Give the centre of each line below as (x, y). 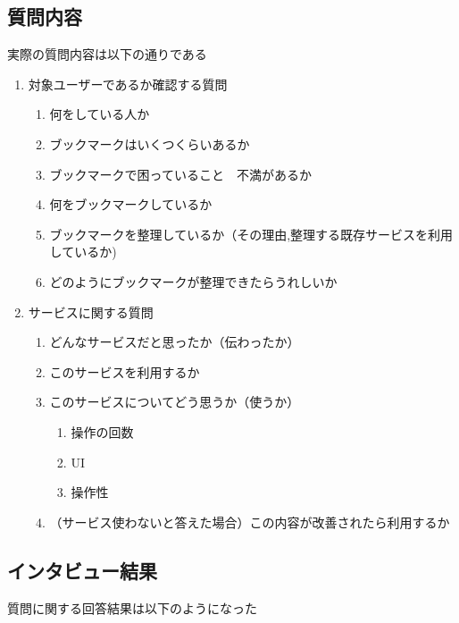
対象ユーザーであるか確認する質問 (128, 84)
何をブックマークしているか (131, 204)
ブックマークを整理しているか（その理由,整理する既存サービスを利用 (251, 234)
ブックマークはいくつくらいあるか (150, 143)
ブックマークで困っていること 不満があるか (180, 174)
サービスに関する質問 (91, 311)
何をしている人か (100, 114)
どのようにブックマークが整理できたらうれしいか (193, 281)
